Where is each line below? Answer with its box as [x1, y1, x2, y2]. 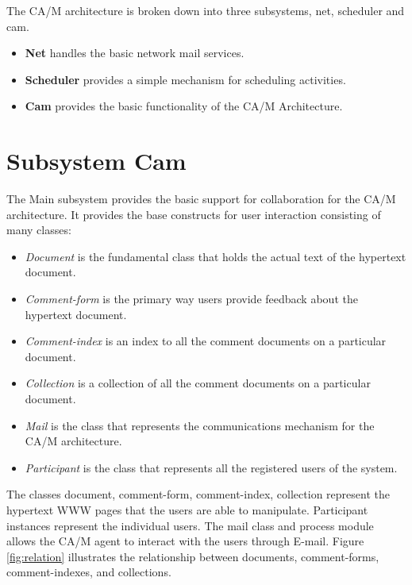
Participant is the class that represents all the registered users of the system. [25, 459, 398, 475]
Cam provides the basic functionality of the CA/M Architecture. [25, 98, 343, 114]
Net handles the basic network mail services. [25, 44, 245, 61]
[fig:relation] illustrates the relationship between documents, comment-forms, [6, 548, 379, 564]
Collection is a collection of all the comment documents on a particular [25, 375, 371, 391]
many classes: [6, 221, 71, 238]
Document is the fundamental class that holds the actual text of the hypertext [25, 248, 406, 264]
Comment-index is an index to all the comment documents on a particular [25, 333, 387, 349]
